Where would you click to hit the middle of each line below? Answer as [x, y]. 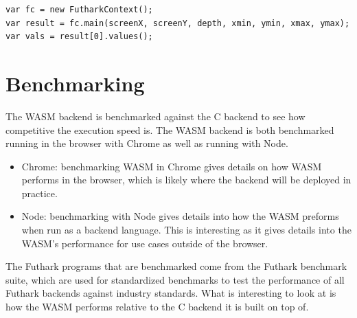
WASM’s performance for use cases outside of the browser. [145, 243]
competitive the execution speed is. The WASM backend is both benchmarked [170, 129]
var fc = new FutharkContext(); [79, 10]
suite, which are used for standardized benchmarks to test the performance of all [175, 279]
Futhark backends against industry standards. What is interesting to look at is [171, 293]
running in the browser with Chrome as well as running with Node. [147, 143]
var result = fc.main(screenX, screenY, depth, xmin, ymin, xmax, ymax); [178, 23]
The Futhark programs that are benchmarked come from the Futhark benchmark [176, 266]
